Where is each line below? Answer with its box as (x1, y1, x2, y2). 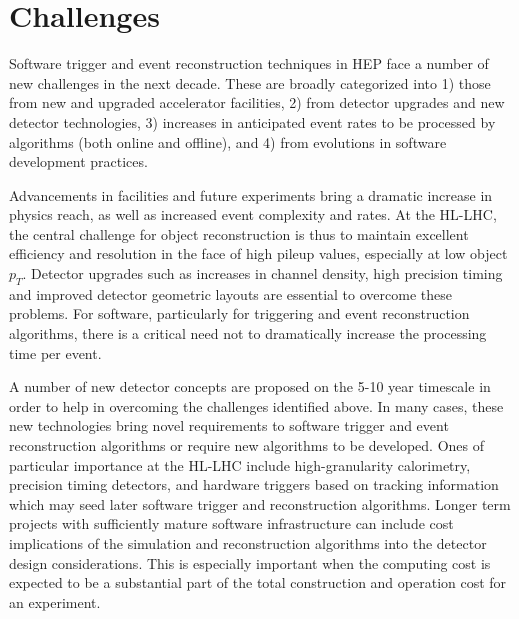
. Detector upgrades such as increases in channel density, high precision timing (22, 263, 503, 284)
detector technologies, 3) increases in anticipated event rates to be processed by (9, 111, 496, 132)
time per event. (9, 342, 102, 363)
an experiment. (9, 591, 101, 612)
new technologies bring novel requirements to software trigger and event (9, 415, 449, 436)
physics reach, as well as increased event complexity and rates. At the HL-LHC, (9, 204, 497, 225)
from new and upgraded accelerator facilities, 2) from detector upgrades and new (9, 92, 505, 113)
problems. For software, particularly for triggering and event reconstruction (9, 303, 470, 324)
